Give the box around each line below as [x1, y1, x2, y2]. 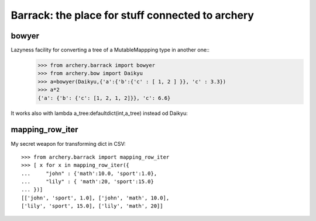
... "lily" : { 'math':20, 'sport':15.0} [21, 178, 154, 185]
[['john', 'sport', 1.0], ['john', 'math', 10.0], [21, 194, 170, 201]
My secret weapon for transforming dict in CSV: [11, 140, 126, 147]
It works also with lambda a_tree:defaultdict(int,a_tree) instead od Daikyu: [11, 110, 188, 117]
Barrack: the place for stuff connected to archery [11, 9, 255, 22]
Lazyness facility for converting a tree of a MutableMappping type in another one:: [11, 47, 210, 54]
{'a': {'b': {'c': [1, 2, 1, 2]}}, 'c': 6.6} [37, 94, 171, 101]
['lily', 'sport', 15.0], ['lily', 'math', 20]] [21, 203, 163, 209]
